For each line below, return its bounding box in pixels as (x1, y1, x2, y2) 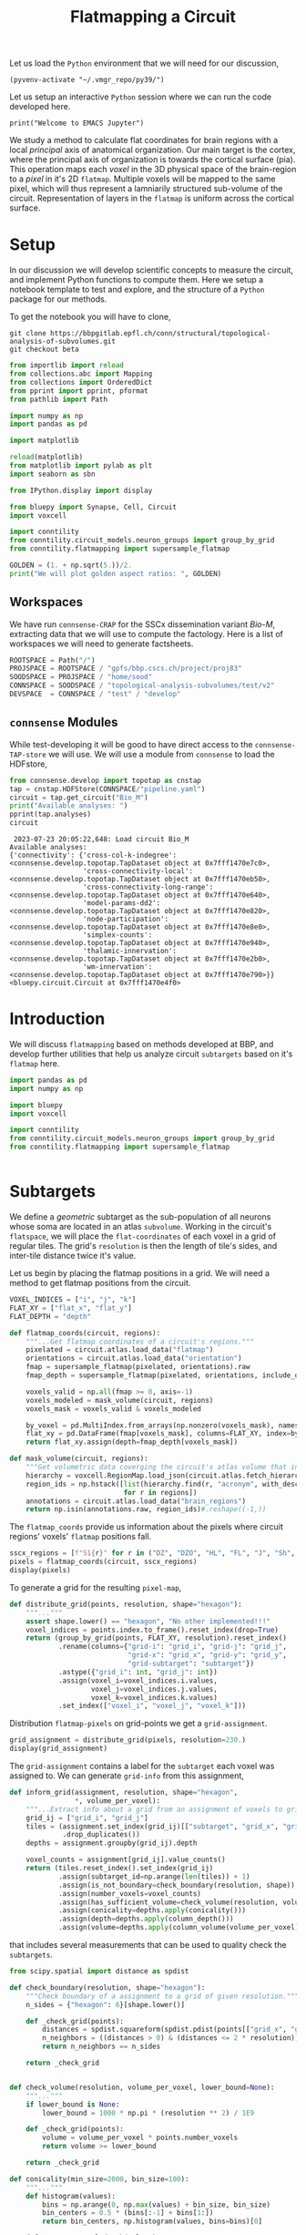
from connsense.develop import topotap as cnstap (9, 776, 202, 785)
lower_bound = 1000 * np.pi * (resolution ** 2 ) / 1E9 (42, 2108, 255, 2117)
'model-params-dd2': (82, 899, 161, 908)
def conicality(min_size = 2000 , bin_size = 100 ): (9, 2174, 189, 2184)
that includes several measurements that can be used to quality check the (9, 1940, 287, 1950)
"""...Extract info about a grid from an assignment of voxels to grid (25, 1805, 303, 1814)
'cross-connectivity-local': (82, 867, 194, 876)
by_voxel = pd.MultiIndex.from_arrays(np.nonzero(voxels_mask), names (25, 1420, 300, 1430)
